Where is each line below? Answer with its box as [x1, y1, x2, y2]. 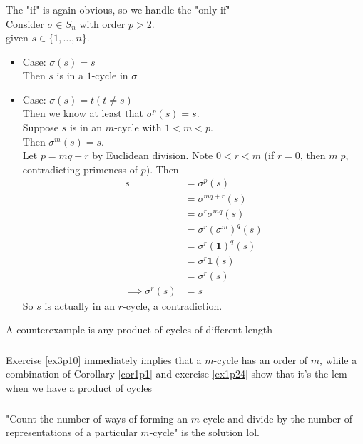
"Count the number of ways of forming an [6, 410, 188, 425]
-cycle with [114, 120, 162, 135]
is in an [69, 120, 103, 135]
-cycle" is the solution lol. [149, 425, 260, 440]
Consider [6, 16, 44, 31]
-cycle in [91, 68, 128, 83]
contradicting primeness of [22, 161, 138, 176]
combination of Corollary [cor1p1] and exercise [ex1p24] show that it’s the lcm [6, 366, 347, 381]
